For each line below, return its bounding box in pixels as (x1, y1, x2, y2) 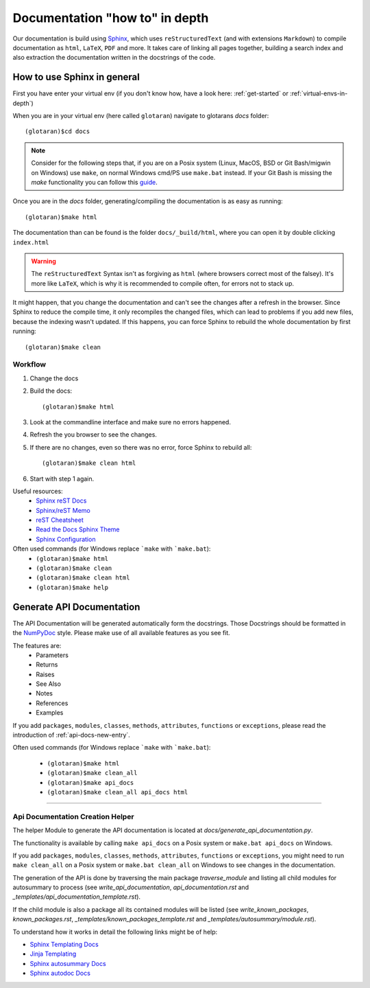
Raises (36, 670, 55, 678)
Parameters (36, 651, 69, 659)
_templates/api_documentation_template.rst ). (12, 893, 140, 901)
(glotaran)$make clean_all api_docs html (47, 788, 188, 796)
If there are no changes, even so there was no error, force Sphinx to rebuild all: (29, 443, 252, 451)
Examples (36, 709, 64, 717)
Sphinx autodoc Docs (29, 969, 90, 978)
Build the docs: (29, 387, 73, 395)
